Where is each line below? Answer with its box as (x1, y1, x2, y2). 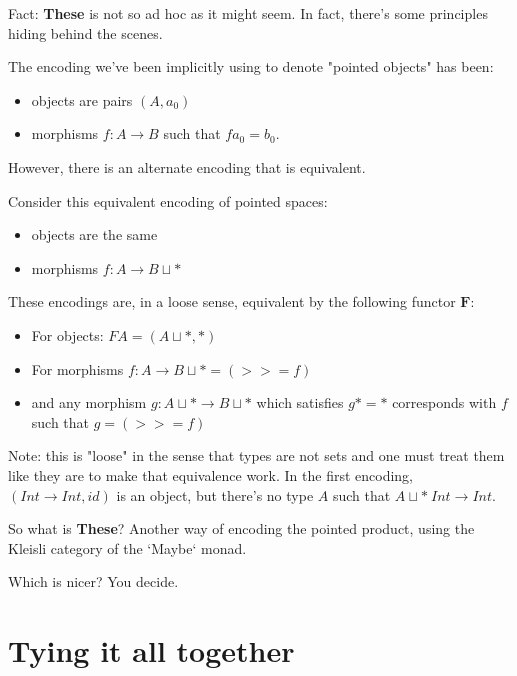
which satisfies (256, 392, 344, 413)
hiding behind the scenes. (8, 22, 163, 43)
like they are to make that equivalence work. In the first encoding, (8, 464, 414, 485)
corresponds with (392, 392, 497, 413)
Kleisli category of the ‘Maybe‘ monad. (8, 537, 247, 558)
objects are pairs (31, 89, 133, 110)
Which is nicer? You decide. (8, 571, 179, 592)
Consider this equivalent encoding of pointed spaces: (8, 190, 328, 211)
